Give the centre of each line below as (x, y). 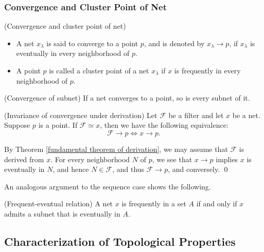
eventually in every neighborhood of (73, 53)
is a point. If (58, 125)
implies (227, 159)
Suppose (17, 125)
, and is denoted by (174, 43)
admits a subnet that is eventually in (62, 213)
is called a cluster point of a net (99, 70)
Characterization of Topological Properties (120, 241)
